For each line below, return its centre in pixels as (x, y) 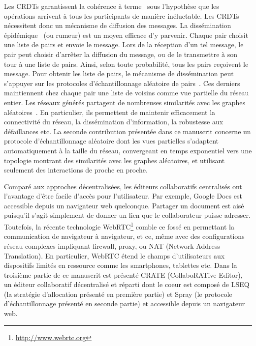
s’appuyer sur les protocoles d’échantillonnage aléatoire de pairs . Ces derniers (122, 83)
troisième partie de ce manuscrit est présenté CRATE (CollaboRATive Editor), (123, 274)
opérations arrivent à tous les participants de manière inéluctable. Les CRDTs (122, 15)
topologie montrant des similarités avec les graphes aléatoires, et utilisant (114, 160)
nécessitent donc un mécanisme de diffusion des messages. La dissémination (118, 25)
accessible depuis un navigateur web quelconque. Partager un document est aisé (124, 205)
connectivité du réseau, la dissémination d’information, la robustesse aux (114, 122)
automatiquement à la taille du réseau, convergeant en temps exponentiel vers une (128, 150)
